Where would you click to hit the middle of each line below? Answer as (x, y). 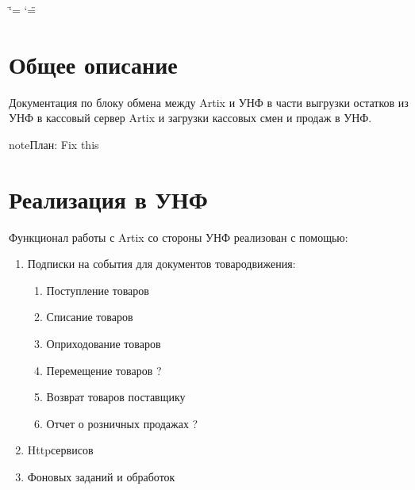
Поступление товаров (98, 290)
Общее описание (93, 64)
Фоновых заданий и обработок (101, 476)
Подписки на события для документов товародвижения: (161, 264)
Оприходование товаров (104, 343)
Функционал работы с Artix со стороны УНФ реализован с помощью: (179, 237)
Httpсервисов (60, 450)
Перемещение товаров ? (104, 370)
